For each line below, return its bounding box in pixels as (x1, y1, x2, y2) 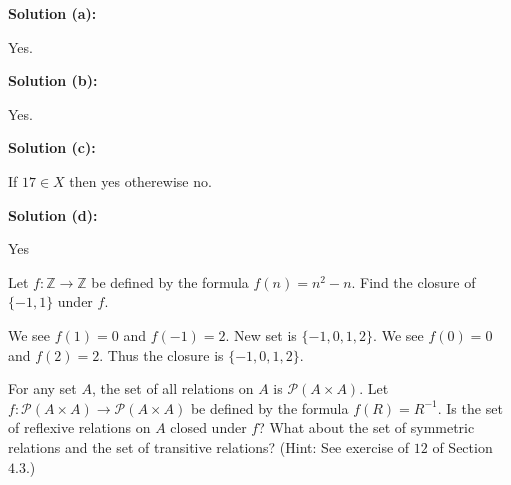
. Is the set (437, 397, 503, 418)
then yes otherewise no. (69, 170, 212, 191)
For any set (8, 378, 77, 399)
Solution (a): (8, 3, 97, 23)
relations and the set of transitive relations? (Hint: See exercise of (8, 436, 410, 457)
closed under (170, 417, 247, 438)
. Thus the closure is (99, 344, 224, 365)
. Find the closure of (351, 271, 476, 292)
